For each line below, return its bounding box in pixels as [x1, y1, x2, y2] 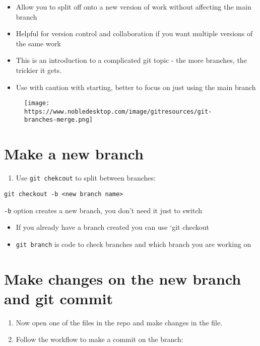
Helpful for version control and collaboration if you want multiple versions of [16, 28, 253, 39]
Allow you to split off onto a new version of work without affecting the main [16, 2, 251, 12]
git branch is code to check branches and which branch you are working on [16, 238, 251, 249]
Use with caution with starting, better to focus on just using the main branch [16, 81, 256, 92]
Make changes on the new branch [4, 268, 241, 289]
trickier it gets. [16, 64, 62, 75]
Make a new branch [4, 143, 144, 164]
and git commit [4, 288, 113, 308]
